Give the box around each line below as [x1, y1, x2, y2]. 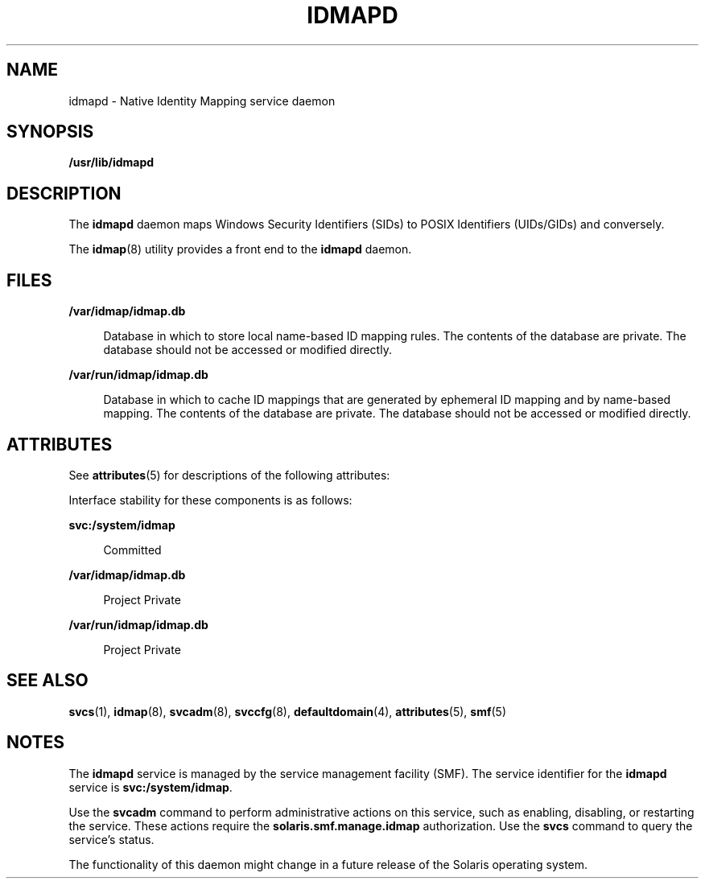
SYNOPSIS [6, 121, 94, 142]
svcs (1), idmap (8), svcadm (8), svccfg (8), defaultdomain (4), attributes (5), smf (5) [68, 704, 507, 718]
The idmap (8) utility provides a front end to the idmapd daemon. [68, 242, 412, 257]
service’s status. [68, 832, 155, 846]
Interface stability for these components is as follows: [68, 492, 352, 507]
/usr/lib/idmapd [68, 155, 155, 170]
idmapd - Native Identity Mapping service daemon [68, 93, 336, 108]
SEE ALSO [6, 670, 89, 691]
